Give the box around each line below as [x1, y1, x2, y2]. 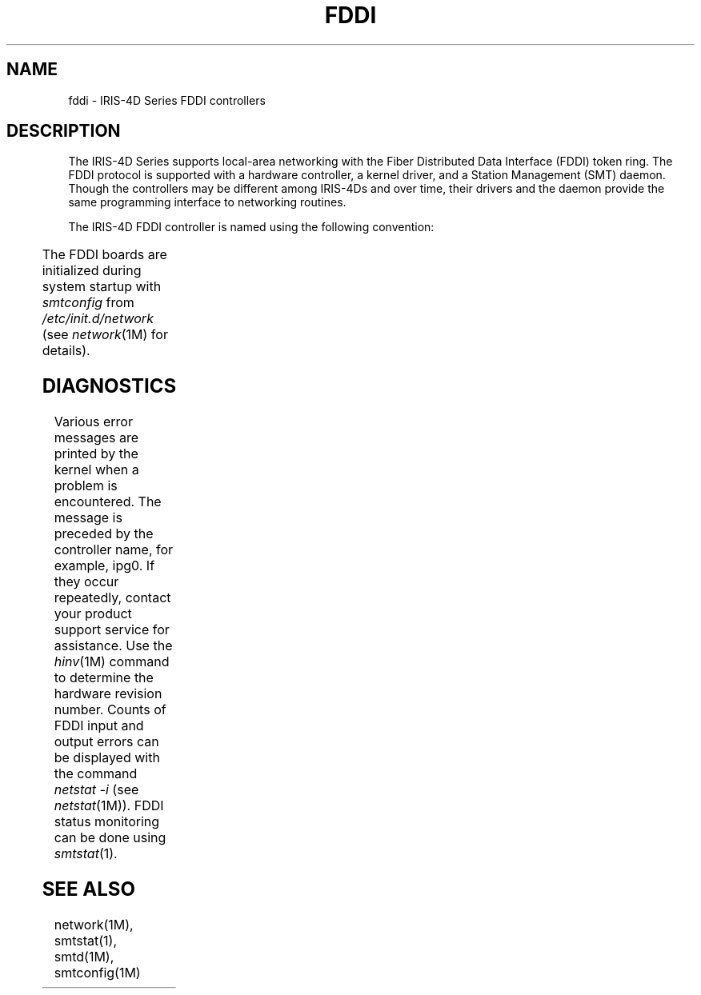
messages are [54, 430, 139, 446]
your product [54, 605, 132, 622]
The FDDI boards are [42, 246, 167, 263]
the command [54, 765, 138, 782]
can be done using [54, 829, 166, 846]
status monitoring [54, 813, 160, 830]
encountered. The [54, 494, 162, 510]
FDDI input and [54, 717, 144, 734]
